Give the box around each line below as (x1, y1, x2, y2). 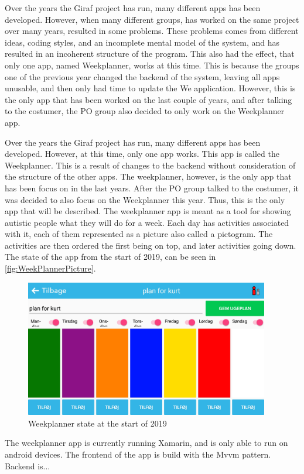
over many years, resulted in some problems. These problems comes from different (5, 25, 299, 37)
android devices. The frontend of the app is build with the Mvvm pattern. (5, 448, 271, 460)
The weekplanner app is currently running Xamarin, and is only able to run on (5, 437, 288, 449)
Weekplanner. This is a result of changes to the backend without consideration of (5, 159, 296, 171)
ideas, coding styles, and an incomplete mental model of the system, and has (5, 36, 280, 48)
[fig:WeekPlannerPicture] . (5, 262, 96, 274)
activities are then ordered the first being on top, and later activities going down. (5, 239, 296, 251)
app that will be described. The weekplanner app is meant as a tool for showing (5, 205, 291, 217)
